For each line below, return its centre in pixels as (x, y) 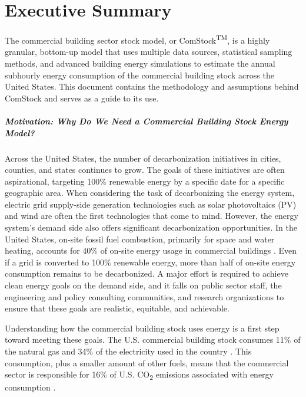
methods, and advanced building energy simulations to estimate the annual (140, 63)
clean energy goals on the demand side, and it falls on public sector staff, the (143, 285)
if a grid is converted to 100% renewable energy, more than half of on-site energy (150, 262)
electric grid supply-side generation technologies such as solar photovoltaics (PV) (151, 204)
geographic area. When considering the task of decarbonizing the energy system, (150, 193)
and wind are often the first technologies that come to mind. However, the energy (152, 216)
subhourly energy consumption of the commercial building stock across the (139, 75)
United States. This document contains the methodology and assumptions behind (152, 86)
